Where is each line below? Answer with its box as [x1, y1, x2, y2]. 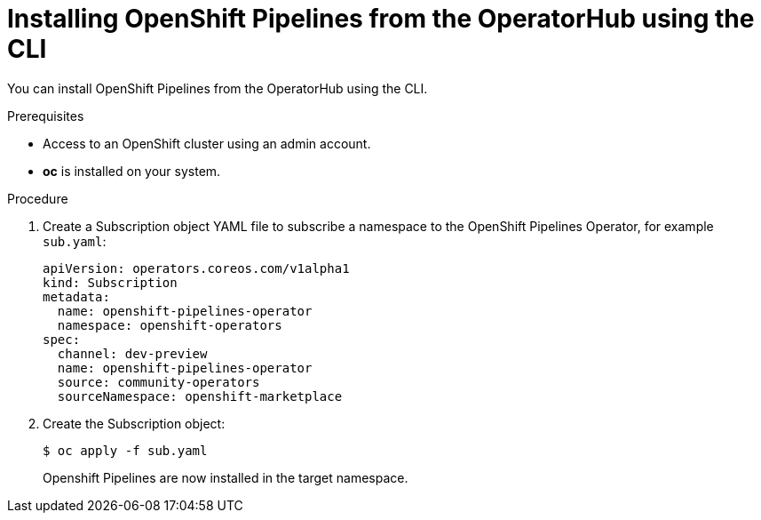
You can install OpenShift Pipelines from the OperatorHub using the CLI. [7, 80, 428, 96]
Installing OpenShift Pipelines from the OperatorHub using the [7, 4, 755, 34]
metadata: [43, 289, 110, 304]
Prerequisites [7, 108, 84, 124]
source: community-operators [57, 374, 260, 389]
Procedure [7, 190, 68, 206]
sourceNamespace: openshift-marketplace [57, 388, 343, 404]
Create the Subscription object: [43, 415, 226, 431]
